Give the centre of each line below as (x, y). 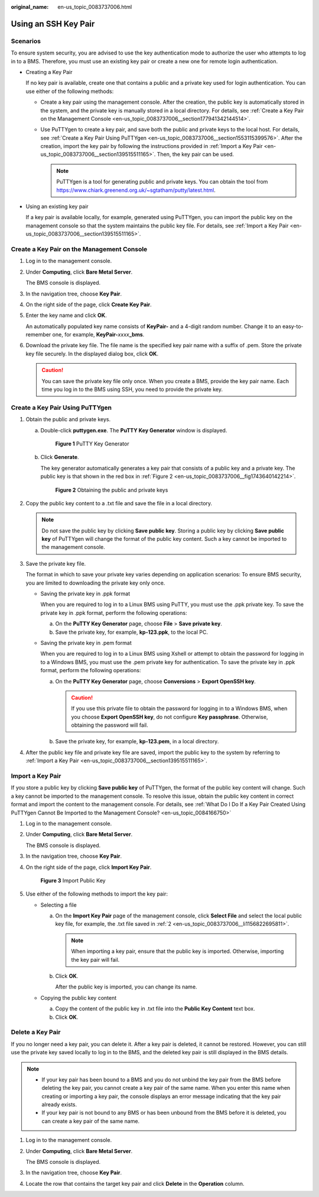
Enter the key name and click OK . (66, 315)
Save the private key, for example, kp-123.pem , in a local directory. (137, 742)
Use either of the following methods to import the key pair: (97, 894)
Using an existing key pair (57, 207)
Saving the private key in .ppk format (85, 594)
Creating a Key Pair (49, 72)
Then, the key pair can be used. (196, 155)
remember (38, 335)
